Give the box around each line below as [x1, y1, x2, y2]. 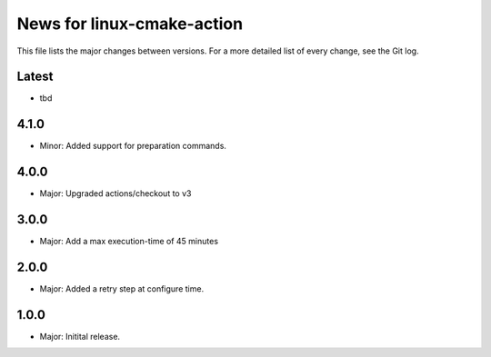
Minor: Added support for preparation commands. [39, 141, 227, 152]
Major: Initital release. [39, 331, 121, 342]
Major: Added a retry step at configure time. [39, 283, 205, 294]
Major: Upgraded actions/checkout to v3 [39, 188, 192, 199]
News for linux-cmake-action [16, 14, 244, 34]
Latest [16, 69, 54, 84]
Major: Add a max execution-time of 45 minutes [39, 236, 218, 247]
